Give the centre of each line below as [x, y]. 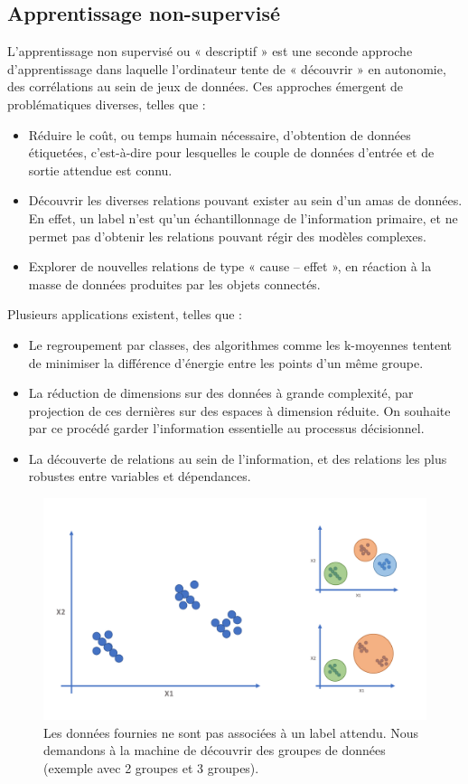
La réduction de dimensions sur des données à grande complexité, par [221, 393]
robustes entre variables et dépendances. [140, 476]
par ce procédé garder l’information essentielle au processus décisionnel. [226, 428]
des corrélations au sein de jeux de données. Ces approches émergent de [206, 86]
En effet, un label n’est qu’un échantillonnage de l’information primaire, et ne [243, 217]
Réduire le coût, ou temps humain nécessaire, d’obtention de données [220, 134]
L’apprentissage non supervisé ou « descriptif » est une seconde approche [210, 51]
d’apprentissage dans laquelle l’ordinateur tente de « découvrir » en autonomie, [227, 68]
